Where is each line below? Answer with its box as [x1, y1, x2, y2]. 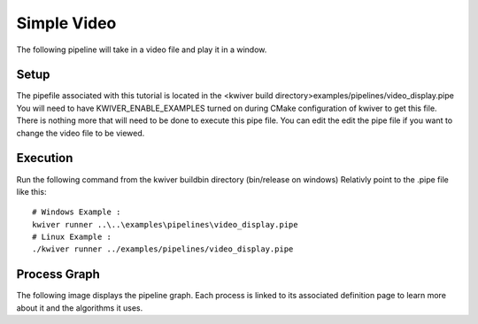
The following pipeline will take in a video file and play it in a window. [16, 44, 267, 55]
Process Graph [16, 266, 101, 282]
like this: [16, 186, 47, 197]
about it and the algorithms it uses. [16, 302, 143, 313]
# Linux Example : [32, 232, 112, 243]
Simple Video [16, 13, 117, 33]
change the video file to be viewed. [16, 127, 145, 138]
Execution [16, 150, 73, 166]
